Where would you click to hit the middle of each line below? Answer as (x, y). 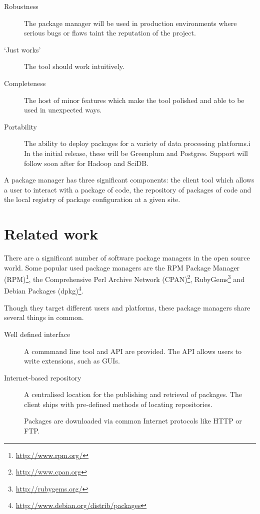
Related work (51, 234)
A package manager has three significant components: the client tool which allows (129, 180)
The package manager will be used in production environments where (130, 23)
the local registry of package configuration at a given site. (92, 199)
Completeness (25, 83)
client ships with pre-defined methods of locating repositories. (118, 404)
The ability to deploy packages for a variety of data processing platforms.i (137, 143)
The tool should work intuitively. (74, 66)
